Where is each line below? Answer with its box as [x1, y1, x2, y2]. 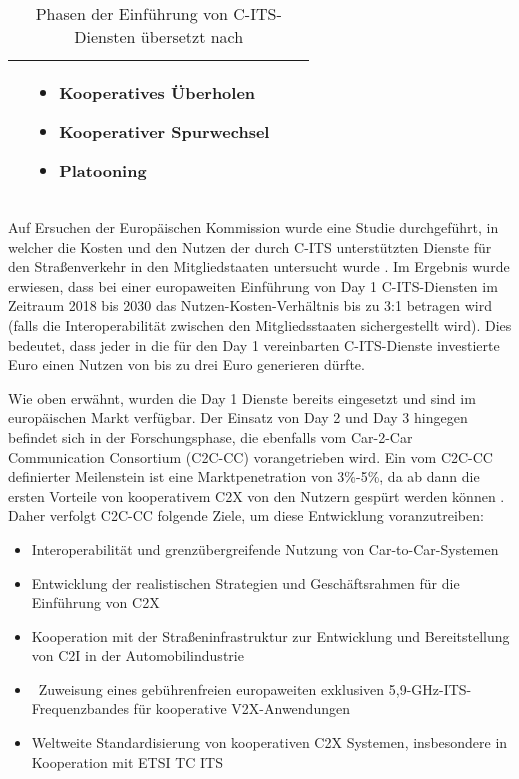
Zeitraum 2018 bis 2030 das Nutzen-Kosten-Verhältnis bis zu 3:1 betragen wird [8, 295, 492, 316]
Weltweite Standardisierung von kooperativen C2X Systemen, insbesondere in [31, 732, 508, 753]
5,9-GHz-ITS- [388, 678, 472, 699]
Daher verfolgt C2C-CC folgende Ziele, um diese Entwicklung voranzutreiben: [8, 505, 484, 526]
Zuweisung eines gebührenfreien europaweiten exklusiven [38, 678, 385, 699]
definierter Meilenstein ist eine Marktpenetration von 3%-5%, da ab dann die [8, 466, 480, 487]
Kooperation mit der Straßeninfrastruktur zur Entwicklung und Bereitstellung [31, 625, 510, 646]
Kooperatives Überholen [59, 81, 256, 104]
